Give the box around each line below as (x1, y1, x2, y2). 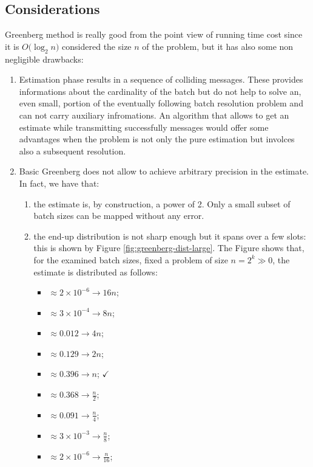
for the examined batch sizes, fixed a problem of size (33, 253, 228, 266)
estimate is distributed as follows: (33, 265, 158, 278)
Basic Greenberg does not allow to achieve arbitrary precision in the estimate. (19, 165, 309, 178)
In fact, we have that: (19, 176, 99, 189)
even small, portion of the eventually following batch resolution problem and (19, 97, 303, 109)
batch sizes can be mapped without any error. (33, 209, 204, 222)
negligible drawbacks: (5, 52, 84, 65)
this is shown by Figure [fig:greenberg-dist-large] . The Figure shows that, (33, 241, 305, 254)
